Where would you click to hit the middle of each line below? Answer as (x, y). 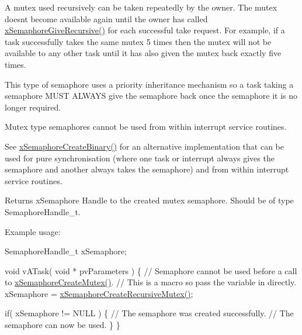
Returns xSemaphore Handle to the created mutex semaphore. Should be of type (149, 200)
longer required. (33, 107)
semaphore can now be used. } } (63, 325)
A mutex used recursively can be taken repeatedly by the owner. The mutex (141, 7)
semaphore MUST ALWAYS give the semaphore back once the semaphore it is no (151, 96)
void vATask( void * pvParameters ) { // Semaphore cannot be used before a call (151, 270)
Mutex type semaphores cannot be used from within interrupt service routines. (146, 127)
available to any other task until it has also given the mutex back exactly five (143, 53)
